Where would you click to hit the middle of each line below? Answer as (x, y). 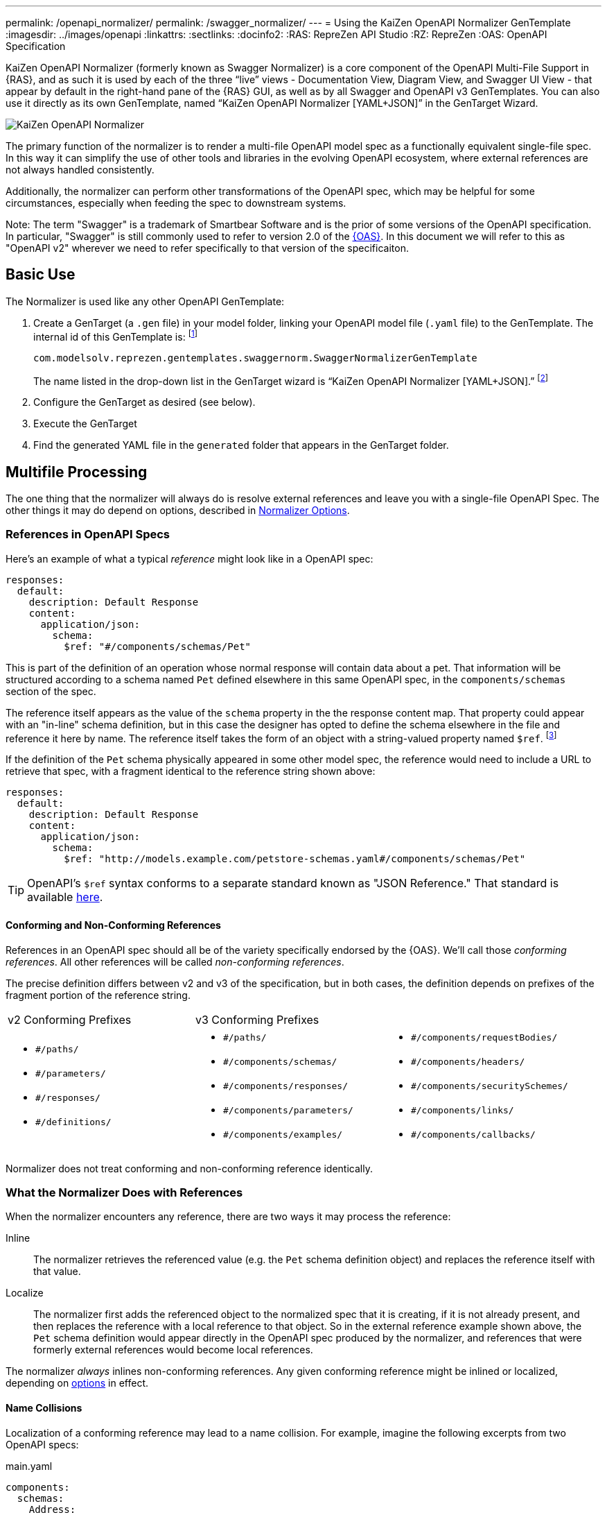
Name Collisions (44, 1407)
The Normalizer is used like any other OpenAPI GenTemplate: (145, 301)
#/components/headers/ (468, 1061)
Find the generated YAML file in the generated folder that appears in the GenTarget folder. (241, 445)
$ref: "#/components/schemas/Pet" (158, 646)
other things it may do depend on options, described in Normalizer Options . (178, 510)
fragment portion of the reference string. (98, 995)
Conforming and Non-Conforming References (113, 925)
